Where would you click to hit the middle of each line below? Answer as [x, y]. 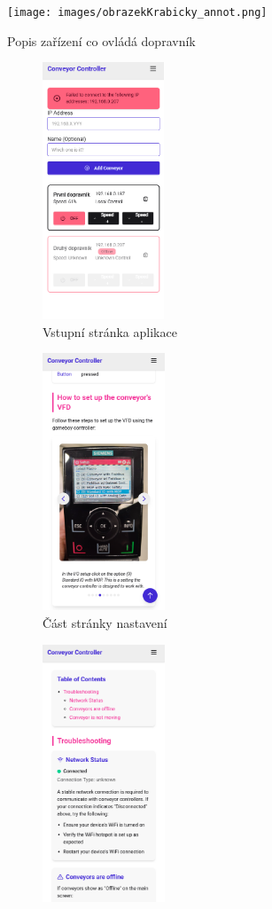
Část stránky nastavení [105, 623]
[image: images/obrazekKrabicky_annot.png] [137, 12]
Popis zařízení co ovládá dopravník [101, 40]
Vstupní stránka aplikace [110, 331]
